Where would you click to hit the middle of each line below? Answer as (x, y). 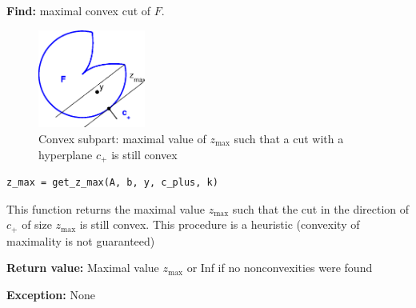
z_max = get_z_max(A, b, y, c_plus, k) (112, 183)
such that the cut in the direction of (321, 208)
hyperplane (66, 154)
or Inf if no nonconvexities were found (280, 268)
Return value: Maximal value (83, 268)
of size (37, 224)
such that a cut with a (289, 138)
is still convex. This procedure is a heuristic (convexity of (220, 224)
